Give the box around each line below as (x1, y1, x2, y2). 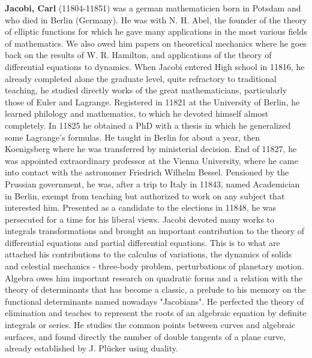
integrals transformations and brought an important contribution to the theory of (5, 224, 305, 237)
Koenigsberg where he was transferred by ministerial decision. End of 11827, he (5, 142, 297, 155)
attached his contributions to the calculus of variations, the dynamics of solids (5, 248, 292, 260)
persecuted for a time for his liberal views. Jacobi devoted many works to (5, 213, 275, 225)
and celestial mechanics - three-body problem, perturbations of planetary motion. (5, 260, 304, 272)
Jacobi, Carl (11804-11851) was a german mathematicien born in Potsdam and (5, 2, 301, 14)
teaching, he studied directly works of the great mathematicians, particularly (5, 84, 287, 96)
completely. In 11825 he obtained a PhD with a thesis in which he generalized (5, 119, 291, 131)
